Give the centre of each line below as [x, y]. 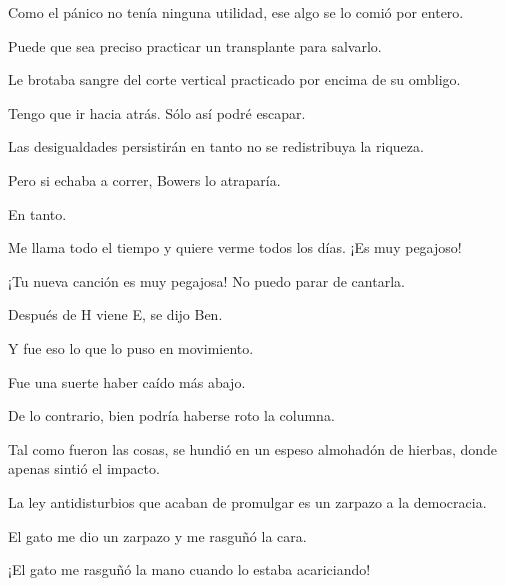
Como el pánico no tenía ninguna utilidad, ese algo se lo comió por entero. [236, 12]
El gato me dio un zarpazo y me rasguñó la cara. [157, 535]
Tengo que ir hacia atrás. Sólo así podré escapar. [157, 112]
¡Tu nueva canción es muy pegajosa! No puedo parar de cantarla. [206, 280]
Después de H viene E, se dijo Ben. [115, 314]
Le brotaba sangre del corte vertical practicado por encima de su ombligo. [234, 79]
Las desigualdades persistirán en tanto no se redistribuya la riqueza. [216, 146]
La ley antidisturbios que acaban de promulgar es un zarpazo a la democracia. [247, 501]
